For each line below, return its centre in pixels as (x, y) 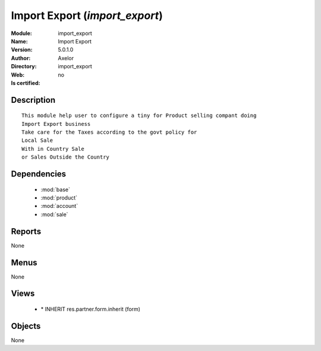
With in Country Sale (53, 149)
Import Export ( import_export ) (87, 15)
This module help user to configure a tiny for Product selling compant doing (139, 116)
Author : (21, 58)
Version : (22, 50)
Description (33, 100)
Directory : (24, 67)
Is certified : (26, 83)
